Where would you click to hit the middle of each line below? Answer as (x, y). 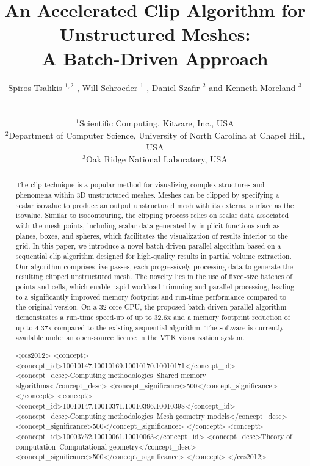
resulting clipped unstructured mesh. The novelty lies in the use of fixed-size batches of (154, 276)
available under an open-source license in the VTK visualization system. (130, 337)
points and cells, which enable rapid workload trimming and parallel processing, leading (155, 287)
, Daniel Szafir (173, 87)
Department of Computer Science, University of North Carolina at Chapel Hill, (157, 135)
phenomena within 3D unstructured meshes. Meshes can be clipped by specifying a (147, 195)
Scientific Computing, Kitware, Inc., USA (157, 123)
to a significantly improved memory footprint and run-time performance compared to (151, 297)
